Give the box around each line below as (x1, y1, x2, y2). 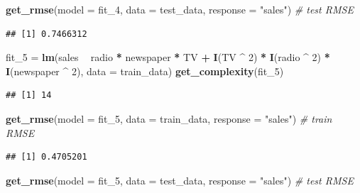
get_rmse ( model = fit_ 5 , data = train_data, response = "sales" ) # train (6, 111, 332, 126)
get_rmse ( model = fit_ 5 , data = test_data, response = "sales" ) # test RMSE (6, 172, 354, 187)
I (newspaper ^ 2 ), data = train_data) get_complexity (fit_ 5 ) (6, 63, 284, 78)
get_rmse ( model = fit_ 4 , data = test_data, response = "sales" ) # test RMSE (6, 2, 354, 16)
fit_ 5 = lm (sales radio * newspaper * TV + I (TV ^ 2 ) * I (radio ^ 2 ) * (6, 50, 330, 65)
